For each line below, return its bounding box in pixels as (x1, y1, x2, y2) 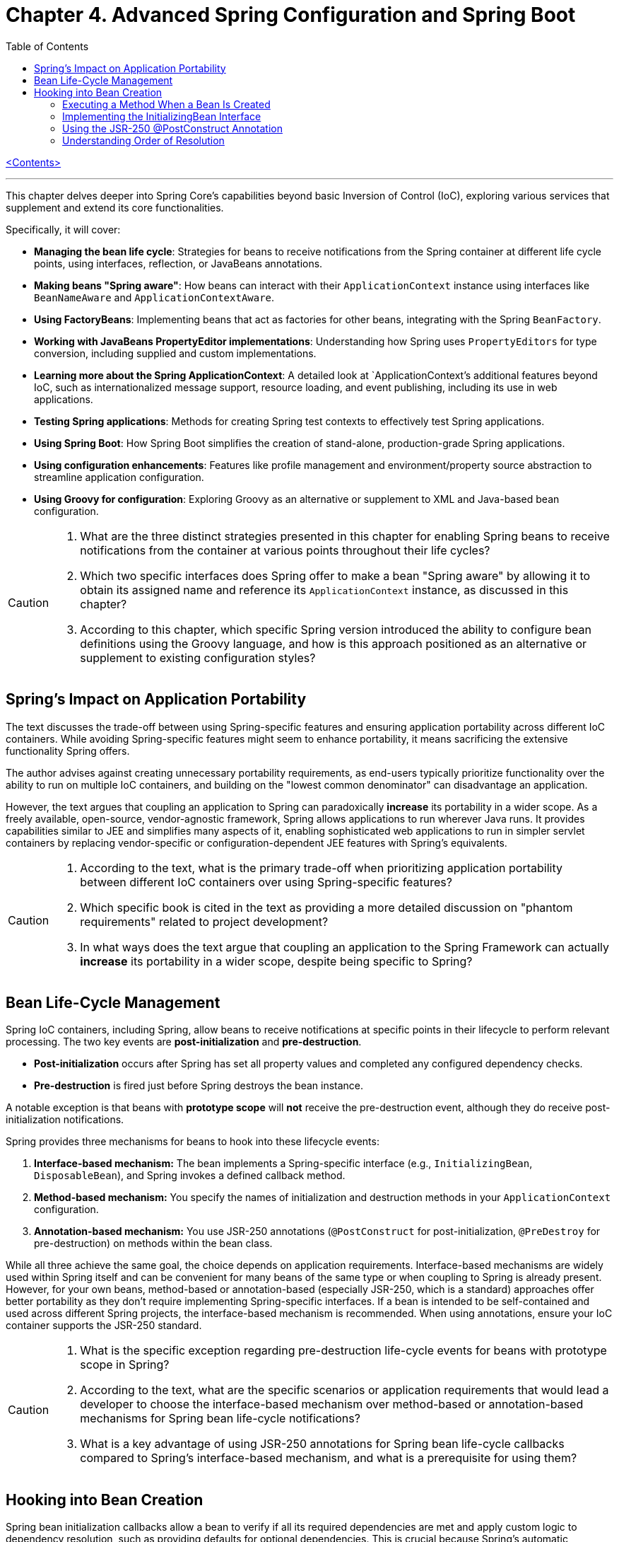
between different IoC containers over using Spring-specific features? (80, 874, 452, 889)
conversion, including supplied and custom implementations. (34, 347, 317, 359)
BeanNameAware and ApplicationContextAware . (34, 291, 275, 303)
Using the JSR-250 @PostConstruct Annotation (62, 122, 283, 134)
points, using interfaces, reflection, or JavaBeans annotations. (34, 257, 323, 269)
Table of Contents (6, 40, 89, 52)
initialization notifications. (6, 1113, 124, 1126)
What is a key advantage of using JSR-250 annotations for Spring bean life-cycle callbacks (80, 1437, 565, 1451)
